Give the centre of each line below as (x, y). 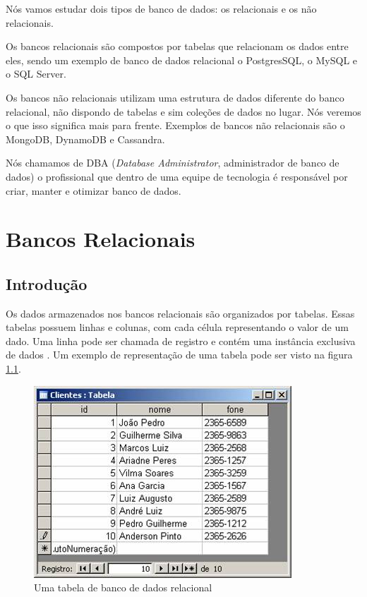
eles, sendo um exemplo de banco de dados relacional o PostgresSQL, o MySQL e (182, 60)
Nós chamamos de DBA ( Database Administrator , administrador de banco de (173, 163)
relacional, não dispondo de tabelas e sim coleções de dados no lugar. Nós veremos (183, 111)
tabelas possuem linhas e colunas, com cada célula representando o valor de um (177, 327)
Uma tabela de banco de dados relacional (123, 587)
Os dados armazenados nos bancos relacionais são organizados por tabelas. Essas (180, 313)
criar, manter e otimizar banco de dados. (94, 190)
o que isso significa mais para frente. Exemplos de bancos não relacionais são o (175, 125)
